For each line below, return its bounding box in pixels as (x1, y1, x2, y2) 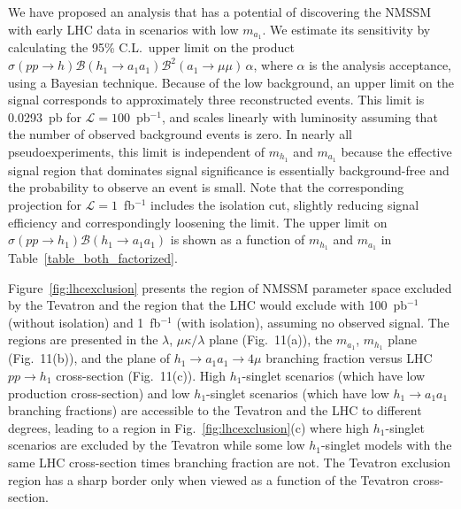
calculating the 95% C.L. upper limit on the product (8, 38, 295, 57)
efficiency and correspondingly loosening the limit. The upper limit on (8, 212, 388, 231)
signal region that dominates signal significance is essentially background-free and (8, 160, 449, 179)
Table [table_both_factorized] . (8, 249, 178, 267)
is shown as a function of (170, 230, 305, 249)
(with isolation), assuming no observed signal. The (176, 312, 449, 331)
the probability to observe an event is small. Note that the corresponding (8, 178, 404, 197)
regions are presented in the (8, 330, 158, 349)
